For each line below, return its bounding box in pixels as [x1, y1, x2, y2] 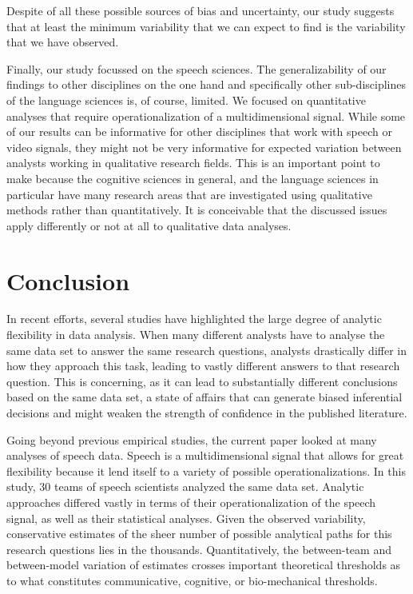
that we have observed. [6, 34, 119, 50]
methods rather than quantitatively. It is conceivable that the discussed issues [6, 201, 387, 218]
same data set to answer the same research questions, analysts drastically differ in [6, 341, 407, 358]
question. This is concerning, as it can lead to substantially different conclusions [6, 373, 398, 389]
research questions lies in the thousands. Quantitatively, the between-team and [6, 540, 391, 557]
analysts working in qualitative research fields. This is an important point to [6, 154, 380, 171]
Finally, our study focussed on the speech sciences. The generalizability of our [6, 60, 387, 77]
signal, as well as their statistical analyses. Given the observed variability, [6, 509, 366, 526]
